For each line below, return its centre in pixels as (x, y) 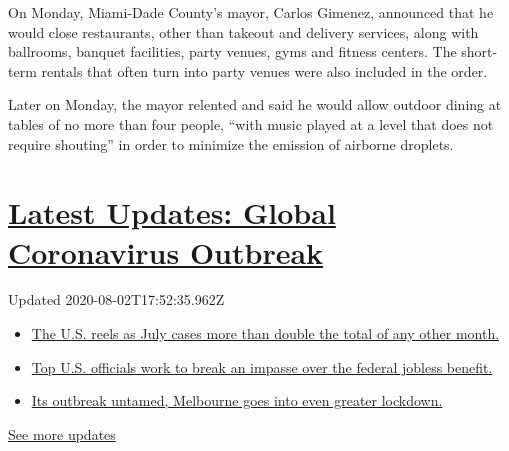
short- (479, 51)
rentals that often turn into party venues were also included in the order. (264, 70)
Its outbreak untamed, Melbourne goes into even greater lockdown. (237, 400)
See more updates (62, 433)
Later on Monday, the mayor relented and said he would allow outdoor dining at (255, 104)
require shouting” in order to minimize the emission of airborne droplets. (231, 143)
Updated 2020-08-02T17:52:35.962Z (116, 299)
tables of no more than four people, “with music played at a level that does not (251, 123)
